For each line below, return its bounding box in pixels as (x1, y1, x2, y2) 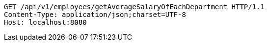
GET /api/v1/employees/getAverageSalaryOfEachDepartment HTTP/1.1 (4, 3, 265, 11)
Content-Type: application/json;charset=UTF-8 (4, 11, 186, 18)
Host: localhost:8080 (4, 18, 87, 26)
